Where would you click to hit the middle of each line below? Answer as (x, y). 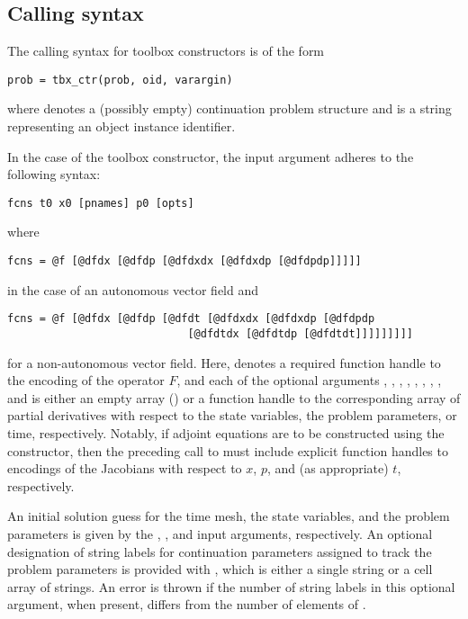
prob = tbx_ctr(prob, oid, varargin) (120, 80)
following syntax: (54, 174)
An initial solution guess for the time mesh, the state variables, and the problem (229, 516)
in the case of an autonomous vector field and (133, 289)
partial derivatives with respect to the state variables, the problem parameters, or (232, 415)
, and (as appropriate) (328, 468)
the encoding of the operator (86, 380)
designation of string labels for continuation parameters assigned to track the (220, 551)
